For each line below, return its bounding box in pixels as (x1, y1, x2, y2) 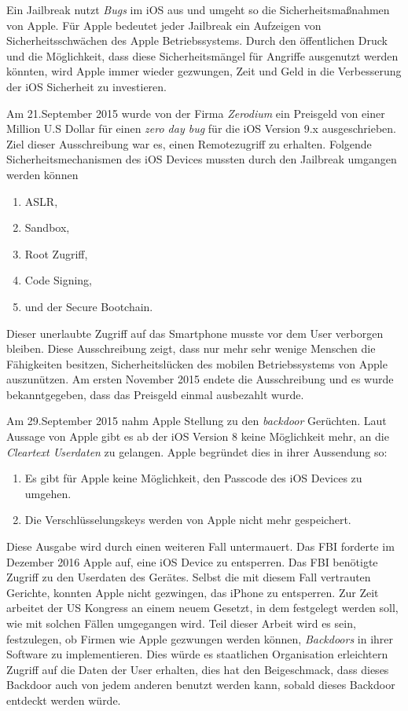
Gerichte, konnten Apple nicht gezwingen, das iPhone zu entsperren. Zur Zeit (6, 584, 379, 600)
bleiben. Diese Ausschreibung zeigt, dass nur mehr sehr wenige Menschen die (6, 340, 376, 357)
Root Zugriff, (24, 245, 88, 262)
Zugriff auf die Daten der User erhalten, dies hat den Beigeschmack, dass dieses (6, 661, 389, 677)
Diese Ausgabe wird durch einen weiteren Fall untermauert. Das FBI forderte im (6, 538, 395, 555)
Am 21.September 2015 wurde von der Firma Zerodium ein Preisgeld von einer (6, 104, 385, 121)
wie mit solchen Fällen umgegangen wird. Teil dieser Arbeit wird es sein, (6, 615, 356, 631)
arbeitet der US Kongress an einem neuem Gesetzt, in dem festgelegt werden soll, (6, 599, 399, 616)
